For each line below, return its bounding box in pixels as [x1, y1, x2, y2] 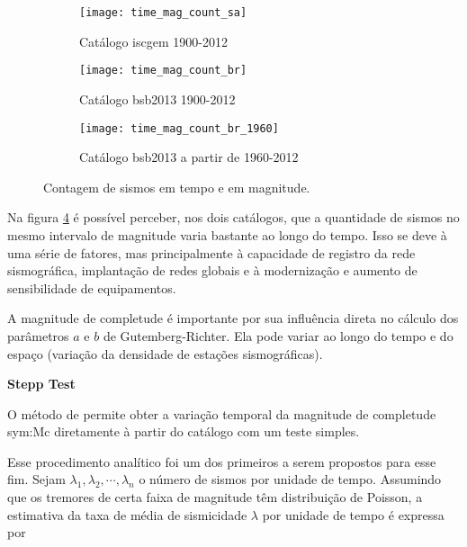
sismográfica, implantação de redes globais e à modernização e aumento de [7, 261, 418, 280]
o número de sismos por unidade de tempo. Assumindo [139, 470, 442, 489]
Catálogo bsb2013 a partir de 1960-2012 [79, 148, 299, 166]
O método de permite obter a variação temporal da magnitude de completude [7, 404, 436, 423]
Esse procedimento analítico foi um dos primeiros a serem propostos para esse [7, 452, 436, 471]
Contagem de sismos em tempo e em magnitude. [43, 177, 310, 196]
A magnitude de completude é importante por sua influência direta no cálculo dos [7, 309, 459, 327]
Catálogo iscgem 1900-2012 [79, 31, 228, 50]
